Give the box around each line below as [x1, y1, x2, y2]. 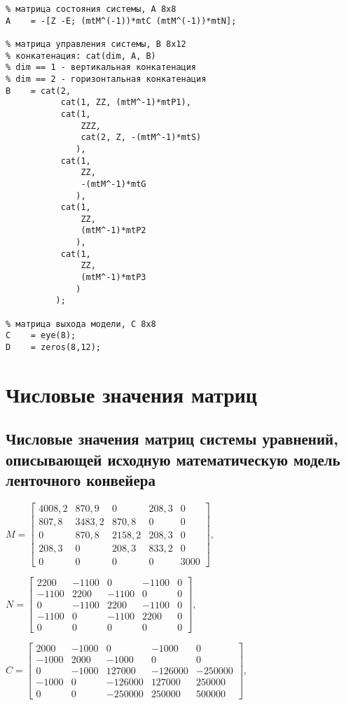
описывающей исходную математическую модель [6, 448, 340, 470]
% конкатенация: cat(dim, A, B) [6, 50, 156, 61]
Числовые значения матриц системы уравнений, [6, 428, 338, 449]
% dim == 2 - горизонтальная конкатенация [6, 74, 207, 84]
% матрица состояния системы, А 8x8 [6, 4, 177, 14]
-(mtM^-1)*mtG [81, 179, 146, 189]
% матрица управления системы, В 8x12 [6, 39, 186, 49]
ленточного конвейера [6, 469, 155, 491]
